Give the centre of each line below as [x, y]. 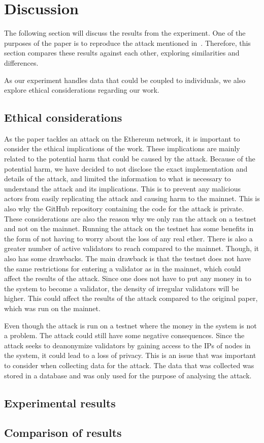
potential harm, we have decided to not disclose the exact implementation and [126, 168]
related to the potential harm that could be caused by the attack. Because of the [130, 159]
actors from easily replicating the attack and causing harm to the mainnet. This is [132, 198]
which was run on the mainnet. [52, 308]
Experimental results [60, 403]
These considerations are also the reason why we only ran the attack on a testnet [130, 218]
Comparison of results [63, 433]
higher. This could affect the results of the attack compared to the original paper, [131, 298]
